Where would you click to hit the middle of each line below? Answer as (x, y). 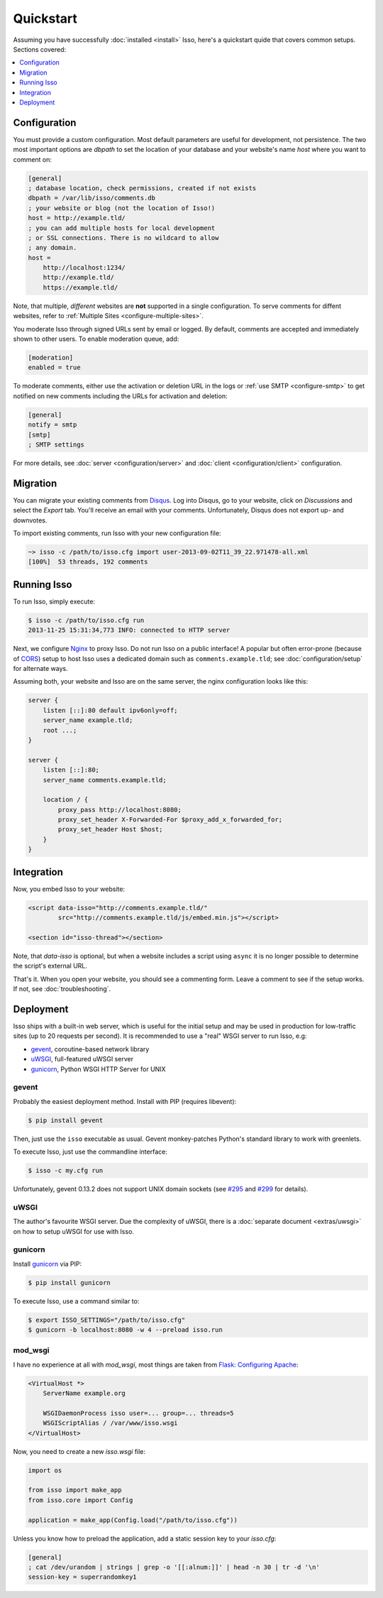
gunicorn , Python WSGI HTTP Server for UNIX (98, 1069)
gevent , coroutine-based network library (90, 1049)
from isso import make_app (75, 1490)
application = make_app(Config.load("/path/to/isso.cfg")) (133, 1520)
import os (45, 1470)
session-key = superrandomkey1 (83, 1577)
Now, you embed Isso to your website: (69, 889)
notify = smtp (52, 425)
